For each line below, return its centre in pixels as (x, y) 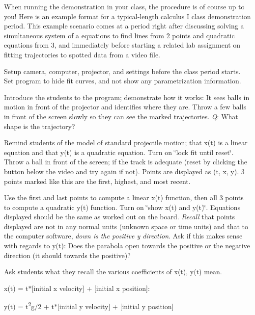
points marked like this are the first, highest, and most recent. (97, 181)
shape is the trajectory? (40, 126)
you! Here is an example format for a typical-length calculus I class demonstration (127, 16)
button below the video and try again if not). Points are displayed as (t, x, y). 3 (124, 171)
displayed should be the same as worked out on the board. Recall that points (120, 217)
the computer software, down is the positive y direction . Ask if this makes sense (123, 236)
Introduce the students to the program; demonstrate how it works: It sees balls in (127, 97)
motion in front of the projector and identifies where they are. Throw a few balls (125, 107)
